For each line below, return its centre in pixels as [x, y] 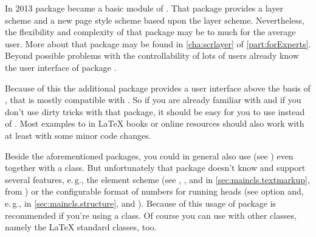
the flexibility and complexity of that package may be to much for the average [150, 32]
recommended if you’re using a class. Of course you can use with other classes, [151, 215]
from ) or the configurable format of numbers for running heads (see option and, [154, 191]
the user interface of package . [61, 67]
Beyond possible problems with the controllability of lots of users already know [152, 55]
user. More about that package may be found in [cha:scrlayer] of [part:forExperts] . [158, 43]
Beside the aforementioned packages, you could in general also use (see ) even [149, 155]
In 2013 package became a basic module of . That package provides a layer [144, 8]
